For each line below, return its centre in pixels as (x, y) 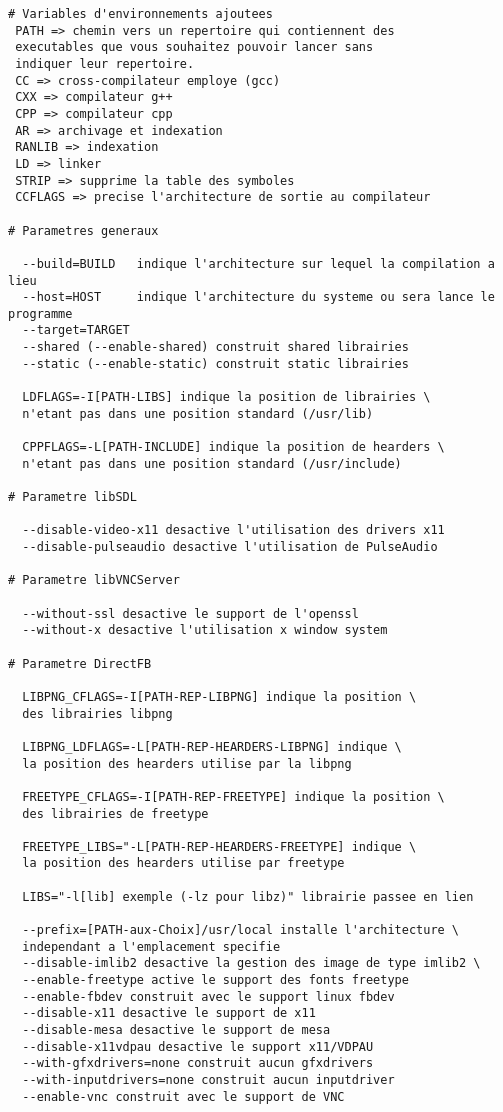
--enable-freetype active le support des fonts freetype (215, 980)
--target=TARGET (76, 330)
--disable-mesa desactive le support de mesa (176, 1030)
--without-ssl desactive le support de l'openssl (190, 613)
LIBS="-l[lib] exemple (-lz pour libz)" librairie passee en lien (248, 896)
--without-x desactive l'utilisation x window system (205, 630)
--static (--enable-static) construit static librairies (215, 363)
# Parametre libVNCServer (94, 580)
